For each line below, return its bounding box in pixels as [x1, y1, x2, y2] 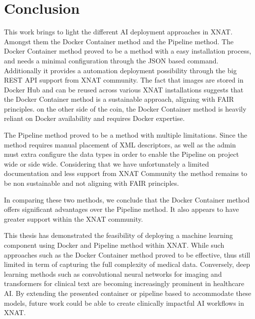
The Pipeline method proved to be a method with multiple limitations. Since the [4, 130, 247, 140]
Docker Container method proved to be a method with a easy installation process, [4, 46, 252, 56]
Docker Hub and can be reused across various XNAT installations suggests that [4, 84, 244, 94]
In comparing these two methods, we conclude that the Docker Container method [4, 194, 250, 204]
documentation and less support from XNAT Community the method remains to [4, 168, 248, 178]
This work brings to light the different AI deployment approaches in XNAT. [4, 27, 233, 37]
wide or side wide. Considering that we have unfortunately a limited [4, 158, 209, 169]
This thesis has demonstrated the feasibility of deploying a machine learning [4, 230, 233, 240]
